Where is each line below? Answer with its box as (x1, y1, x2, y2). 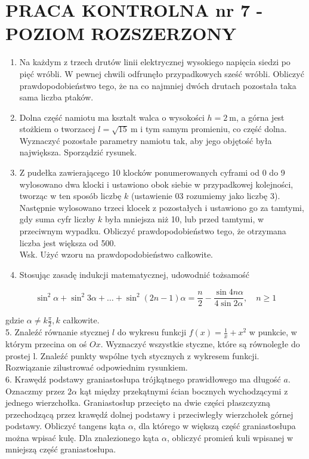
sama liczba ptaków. (19, 91, 94, 103)
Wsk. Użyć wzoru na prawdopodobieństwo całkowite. (19, 248, 214, 261)
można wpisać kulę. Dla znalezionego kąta (5, 431, 159, 443)
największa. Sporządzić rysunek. (19, 146, 137, 158)
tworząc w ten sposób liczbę (19, 189, 122, 202)
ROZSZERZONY (91, 21, 237, 45)
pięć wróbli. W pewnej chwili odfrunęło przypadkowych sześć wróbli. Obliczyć (19, 67, 304, 79)
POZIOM (5, 21, 85, 45)
